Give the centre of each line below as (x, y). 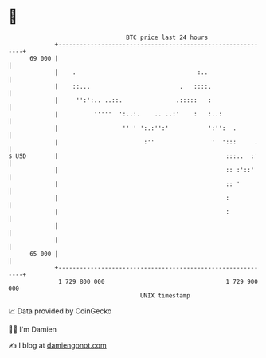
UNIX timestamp (165, 295)
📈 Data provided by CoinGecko (60, 311)
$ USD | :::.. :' (133, 156)
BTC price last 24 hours (167, 37)
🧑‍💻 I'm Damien (33, 329)
